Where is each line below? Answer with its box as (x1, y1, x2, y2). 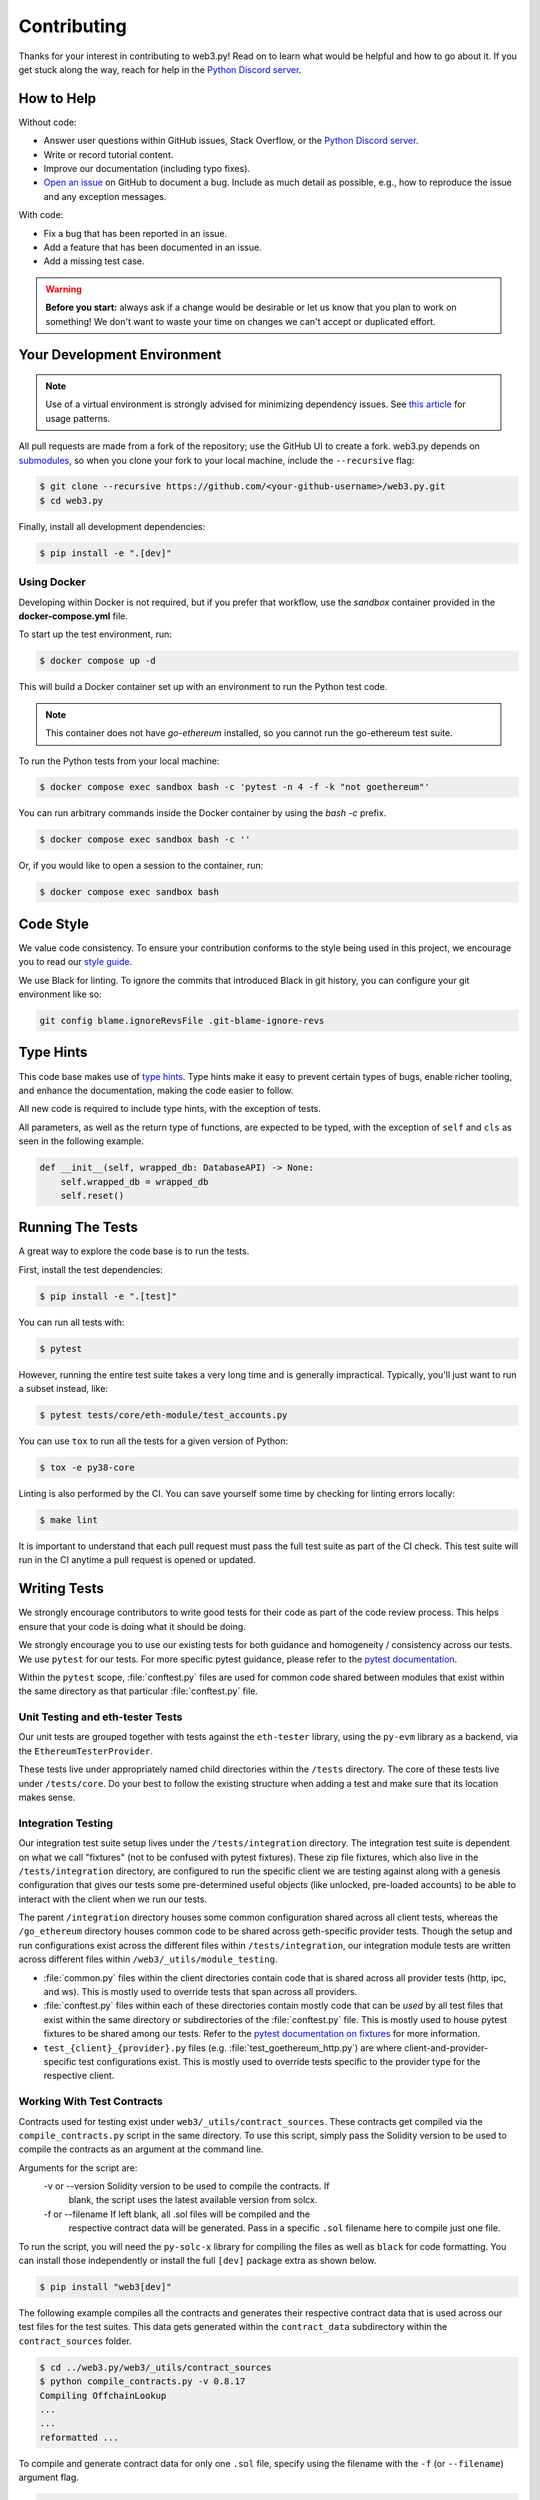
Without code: (18, 116, 77, 128)
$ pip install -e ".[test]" (39, 1290, 177, 1302)
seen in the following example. (18, 1135, 144, 1147)
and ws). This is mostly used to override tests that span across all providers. (43, 1986, 358, 1998)
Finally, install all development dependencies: (18, 520, 206, 532)
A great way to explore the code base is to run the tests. (18, 1245, 250, 1257)
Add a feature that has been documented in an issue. (43, 241, 262, 253)
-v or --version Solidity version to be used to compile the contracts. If (43, 2180, 330, 2192)
